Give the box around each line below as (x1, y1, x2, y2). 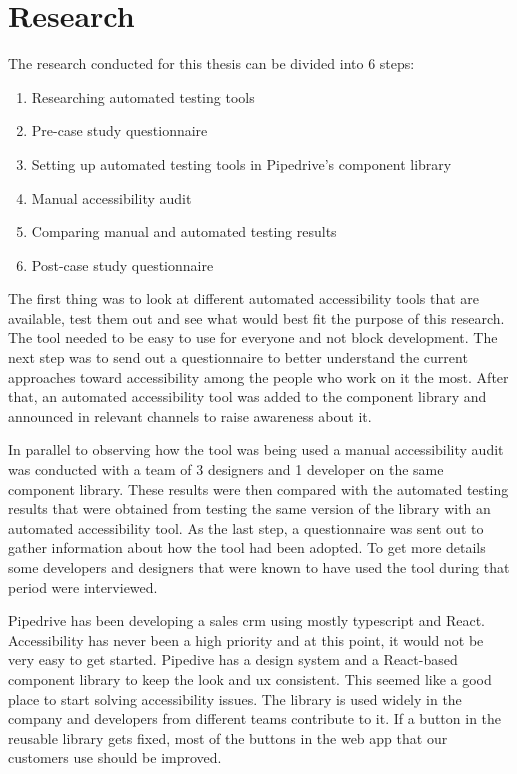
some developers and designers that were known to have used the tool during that (8, 557, 510, 577)
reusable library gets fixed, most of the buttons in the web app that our (8, 727, 448, 748)
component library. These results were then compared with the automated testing (8, 478, 509, 499)
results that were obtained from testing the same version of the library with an (8, 498, 491, 519)
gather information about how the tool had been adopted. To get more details (8, 537, 486, 558)
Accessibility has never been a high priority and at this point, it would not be (8, 629, 484, 650)
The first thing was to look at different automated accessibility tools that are (8, 288, 480, 309)
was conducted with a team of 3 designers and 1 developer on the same (8, 459, 444, 480)
